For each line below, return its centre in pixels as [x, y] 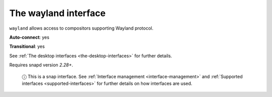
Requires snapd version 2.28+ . [41, 65]
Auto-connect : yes [29, 37]
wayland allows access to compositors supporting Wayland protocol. [81, 28]
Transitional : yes [27, 46]
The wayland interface [57, 13]
